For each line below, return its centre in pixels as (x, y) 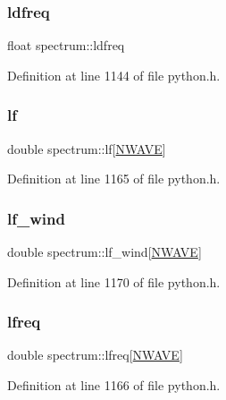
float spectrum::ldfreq (66, 45)
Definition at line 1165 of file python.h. (114, 179)
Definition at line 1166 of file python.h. (114, 385)
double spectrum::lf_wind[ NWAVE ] (105, 252)
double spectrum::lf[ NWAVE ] (87, 148)
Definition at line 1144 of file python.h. (114, 75)
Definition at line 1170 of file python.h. (114, 281)
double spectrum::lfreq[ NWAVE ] (95, 355)
